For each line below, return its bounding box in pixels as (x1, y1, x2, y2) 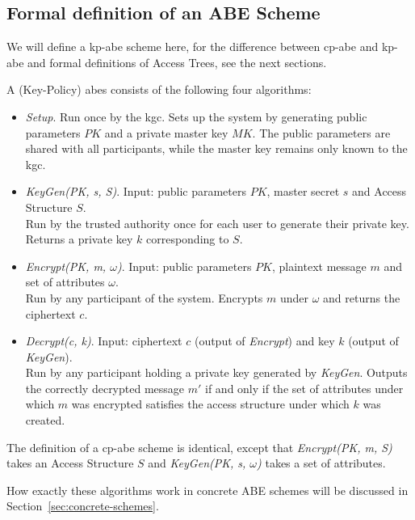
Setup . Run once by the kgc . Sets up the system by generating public (25, 108, 367, 125)
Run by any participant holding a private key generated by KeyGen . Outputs (25, 364, 408, 381)
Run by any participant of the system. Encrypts (25, 289, 263, 306)
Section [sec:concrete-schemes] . (6, 497, 159, 514)
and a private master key (104, 124, 228, 141)
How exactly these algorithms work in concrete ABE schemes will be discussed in (6, 481, 409, 498)
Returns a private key (25, 230, 133, 247)
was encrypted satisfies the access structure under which (71, 395, 350, 412)
